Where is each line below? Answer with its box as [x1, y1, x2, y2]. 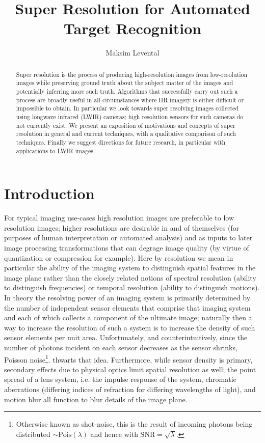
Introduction [4, 183, 95, 204]
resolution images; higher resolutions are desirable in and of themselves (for [4, 222, 240, 233]
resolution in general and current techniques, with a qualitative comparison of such [16, 129, 236, 138]
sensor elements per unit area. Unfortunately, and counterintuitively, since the [4, 332, 248, 343]
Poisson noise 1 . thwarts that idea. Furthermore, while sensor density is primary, [4, 352, 253, 365]
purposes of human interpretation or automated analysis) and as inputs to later [4, 232, 253, 243]
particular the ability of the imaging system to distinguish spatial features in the [4, 262, 256, 273]
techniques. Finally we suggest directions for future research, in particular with [16, 137, 226, 146]
